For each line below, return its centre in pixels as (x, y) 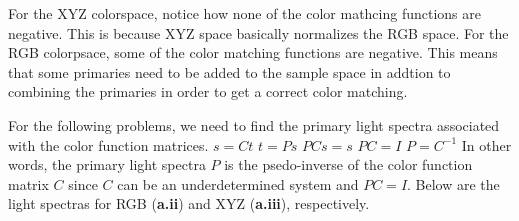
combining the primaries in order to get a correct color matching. (208, 91)
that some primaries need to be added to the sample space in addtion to (229, 71)
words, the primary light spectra (107, 164)
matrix (28, 183)
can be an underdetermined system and (238, 183)
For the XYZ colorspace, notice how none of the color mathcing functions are (244, 13)
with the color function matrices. (108, 144)
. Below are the (453, 183)
